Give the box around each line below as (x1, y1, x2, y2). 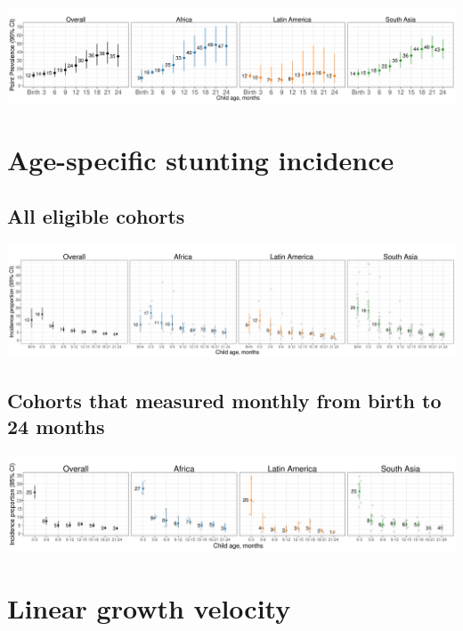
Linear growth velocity (7, 589, 291, 626)
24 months (7, 413, 105, 440)
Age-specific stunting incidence (7, 141, 394, 177)
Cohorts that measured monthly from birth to (7, 386, 442, 414)
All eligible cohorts (7, 202, 185, 230)
